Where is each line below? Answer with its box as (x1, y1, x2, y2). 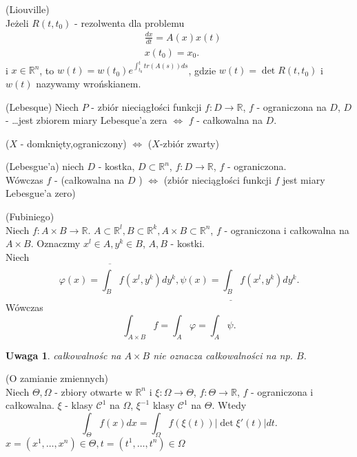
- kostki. (170, 236, 205, 251)
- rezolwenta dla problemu (74, 15, 185, 30)
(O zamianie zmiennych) (6, 371, 108, 385)
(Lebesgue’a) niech (6, 159, 84, 173)
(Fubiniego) (6, 209, 54, 224)
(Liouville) (6, 2, 50, 16)
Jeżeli (6, 15, 29, 30)
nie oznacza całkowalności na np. (153, 348, 293, 362)
